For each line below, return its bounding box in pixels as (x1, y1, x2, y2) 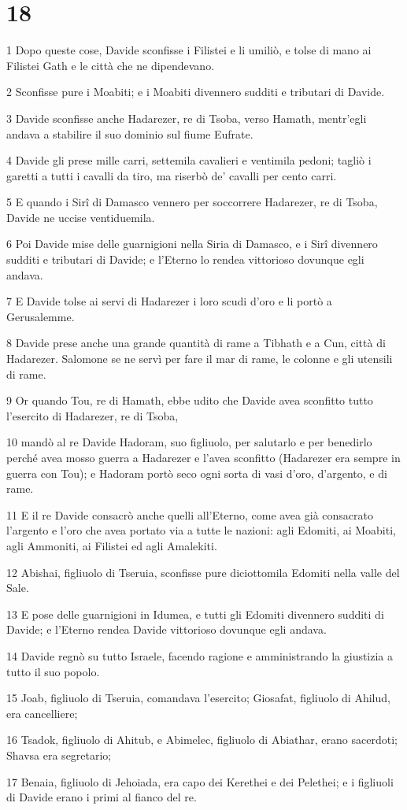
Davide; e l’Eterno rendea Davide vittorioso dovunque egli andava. (6, 621, 327, 638)
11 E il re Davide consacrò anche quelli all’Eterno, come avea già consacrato (6, 506, 373, 523)
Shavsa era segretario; (6, 746, 112, 763)
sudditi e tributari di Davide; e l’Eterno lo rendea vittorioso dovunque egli (6, 251, 364, 268)
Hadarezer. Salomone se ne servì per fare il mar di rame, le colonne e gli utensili (6, 350, 393, 367)
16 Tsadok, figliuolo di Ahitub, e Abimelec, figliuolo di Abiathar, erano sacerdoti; (6, 731, 398, 748)
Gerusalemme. (6, 308, 75, 324)
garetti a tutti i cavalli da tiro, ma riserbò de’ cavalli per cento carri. (6, 167, 337, 183)
